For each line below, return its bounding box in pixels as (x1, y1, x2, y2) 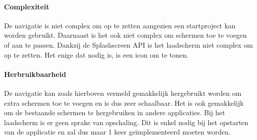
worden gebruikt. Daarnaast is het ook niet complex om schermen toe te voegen (4, 30, 247, 40)
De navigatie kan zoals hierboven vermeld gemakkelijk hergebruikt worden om (4, 87, 242, 98)
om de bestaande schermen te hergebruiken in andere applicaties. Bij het (4, 107, 225, 118)
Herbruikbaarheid (4, 69, 66, 79)
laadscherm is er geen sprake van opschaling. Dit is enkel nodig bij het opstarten (4, 117, 249, 127)
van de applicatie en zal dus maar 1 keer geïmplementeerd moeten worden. (4, 127, 231, 137)
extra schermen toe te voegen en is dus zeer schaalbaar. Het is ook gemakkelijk (4, 97, 244, 108)
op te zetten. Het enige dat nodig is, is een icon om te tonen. (4, 49, 189, 60)
